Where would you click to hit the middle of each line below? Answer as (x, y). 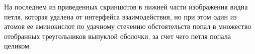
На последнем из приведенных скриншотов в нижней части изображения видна (126, 6)
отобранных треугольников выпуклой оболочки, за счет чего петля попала (117, 36)
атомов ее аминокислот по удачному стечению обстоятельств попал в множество (128, 26)
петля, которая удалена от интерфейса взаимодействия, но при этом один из (120, 16)
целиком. (18, 46)
